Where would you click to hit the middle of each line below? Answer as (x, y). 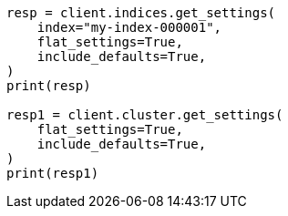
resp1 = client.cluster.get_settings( (145, 115)
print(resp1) (53, 173)
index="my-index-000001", (129, 27)
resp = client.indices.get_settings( (141, 13)
